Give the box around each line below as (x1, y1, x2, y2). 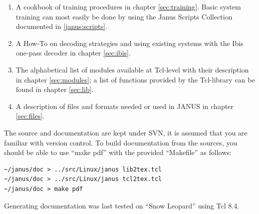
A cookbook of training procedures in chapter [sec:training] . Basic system (16, 1, 241, 11)
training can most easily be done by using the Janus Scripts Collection (16, 11, 232, 21)
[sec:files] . (16, 110, 45, 121)
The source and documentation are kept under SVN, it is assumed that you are (4, 127, 247, 137)
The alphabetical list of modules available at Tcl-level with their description (16, 64, 249, 74)
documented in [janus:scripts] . (16, 21, 108, 31)
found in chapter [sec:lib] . (16, 84, 94, 94)
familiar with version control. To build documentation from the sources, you (4, 137, 237, 147)
